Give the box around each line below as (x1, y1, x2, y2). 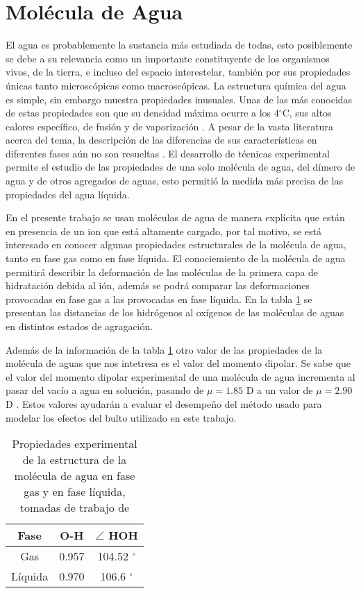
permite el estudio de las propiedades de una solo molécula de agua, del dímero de (6, 160, 355, 174)
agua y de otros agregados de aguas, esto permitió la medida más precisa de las (6, 173, 343, 188)
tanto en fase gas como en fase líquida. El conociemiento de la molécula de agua (6, 251, 346, 266)
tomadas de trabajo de (19, 499, 130, 516)
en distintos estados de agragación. (6, 319, 153, 333)
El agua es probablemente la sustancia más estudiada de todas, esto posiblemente (6, 37, 353, 52)
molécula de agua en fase (14, 467, 135, 484)
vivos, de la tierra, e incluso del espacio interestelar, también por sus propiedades (6, 65, 351, 79)
